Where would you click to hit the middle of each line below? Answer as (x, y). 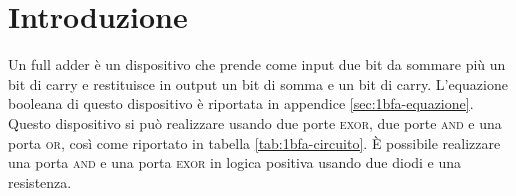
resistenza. (40, 181)
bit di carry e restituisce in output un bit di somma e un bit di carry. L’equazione (258, 83)
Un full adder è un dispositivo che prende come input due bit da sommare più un (257, 64)
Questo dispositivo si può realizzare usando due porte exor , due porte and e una (255, 122)
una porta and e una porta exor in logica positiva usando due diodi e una (235, 162)
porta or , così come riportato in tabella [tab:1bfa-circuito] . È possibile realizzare (254, 142)
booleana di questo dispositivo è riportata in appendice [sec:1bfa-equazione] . (241, 103)
